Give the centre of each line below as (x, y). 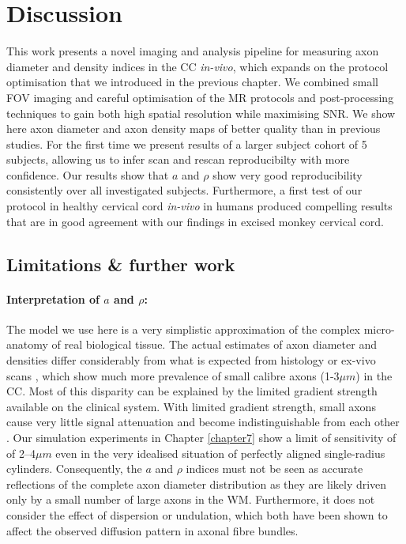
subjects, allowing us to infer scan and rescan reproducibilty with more (178, 159)
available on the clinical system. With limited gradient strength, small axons (191, 406)
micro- (379, 329)
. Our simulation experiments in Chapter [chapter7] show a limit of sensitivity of (201, 437)
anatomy (27, 344)
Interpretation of (53, 298)
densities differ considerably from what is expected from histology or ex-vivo (191, 360)
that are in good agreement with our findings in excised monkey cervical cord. (195, 221)
